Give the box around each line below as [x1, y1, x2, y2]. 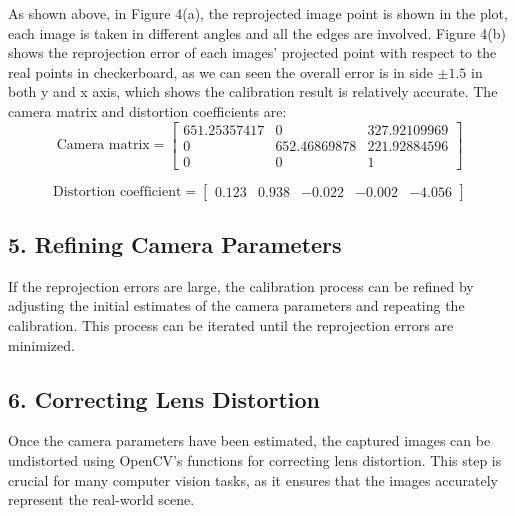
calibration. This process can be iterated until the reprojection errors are [8, 315, 454, 336]
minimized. [8, 334, 75, 355]
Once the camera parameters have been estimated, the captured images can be [8, 430, 491, 451]
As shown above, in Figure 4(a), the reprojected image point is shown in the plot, [8, 3, 508, 23]
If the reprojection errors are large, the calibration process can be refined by [8, 275, 474, 296]
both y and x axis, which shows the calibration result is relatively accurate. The [8, 81, 498, 102]
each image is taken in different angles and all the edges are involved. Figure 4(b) [8, 22, 506, 43]
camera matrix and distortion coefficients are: [8, 100, 287, 121]
